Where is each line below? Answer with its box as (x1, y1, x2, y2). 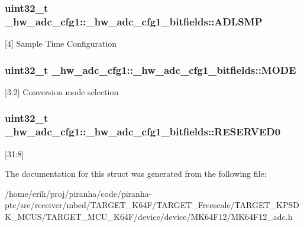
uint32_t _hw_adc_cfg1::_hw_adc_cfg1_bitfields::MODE (5, 62, 296, 77)
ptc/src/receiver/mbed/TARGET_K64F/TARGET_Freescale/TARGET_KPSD (5, 199, 299, 211)
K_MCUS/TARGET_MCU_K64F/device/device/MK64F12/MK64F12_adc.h (5, 210, 293, 223)
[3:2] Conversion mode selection (5, 85, 119, 98)
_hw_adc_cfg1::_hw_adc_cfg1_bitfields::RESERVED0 (5, 124, 281, 139)
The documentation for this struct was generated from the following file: (5, 167, 267, 180)
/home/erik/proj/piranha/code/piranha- (5, 187, 152, 199)
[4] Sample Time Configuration (5, 37, 117, 50)
